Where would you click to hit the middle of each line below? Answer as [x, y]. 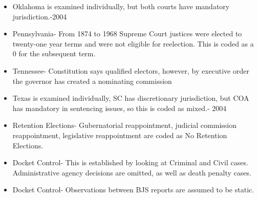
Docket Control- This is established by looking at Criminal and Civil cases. [130, 162]
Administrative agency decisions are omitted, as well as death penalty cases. [132, 172]
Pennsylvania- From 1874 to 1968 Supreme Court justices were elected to [127, 34]
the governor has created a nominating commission [92, 81]
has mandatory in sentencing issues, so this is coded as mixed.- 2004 [120, 108]
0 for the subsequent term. [54, 53]
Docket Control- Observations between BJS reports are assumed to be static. [133, 190]
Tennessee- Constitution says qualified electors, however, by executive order [131, 70]
